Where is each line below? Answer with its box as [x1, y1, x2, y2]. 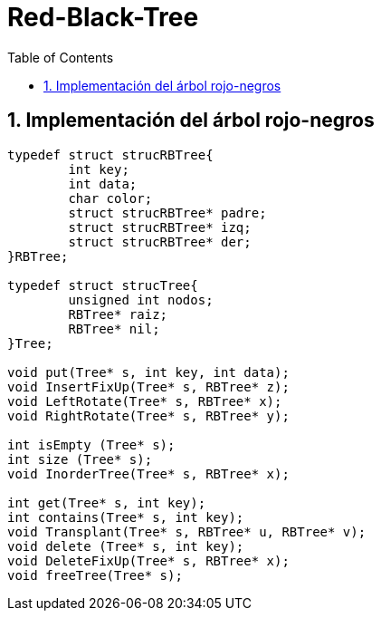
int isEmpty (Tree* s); [7, 437, 176, 452]
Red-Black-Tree [7, 2, 199, 33]
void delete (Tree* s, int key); [7, 538, 244, 554]
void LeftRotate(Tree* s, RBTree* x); [7, 393, 282, 409]
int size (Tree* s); [7, 451, 153, 467]
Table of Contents [7, 49, 114, 65]
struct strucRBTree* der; [68, 234, 252, 249]
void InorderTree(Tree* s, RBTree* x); [7, 466, 290, 481]
